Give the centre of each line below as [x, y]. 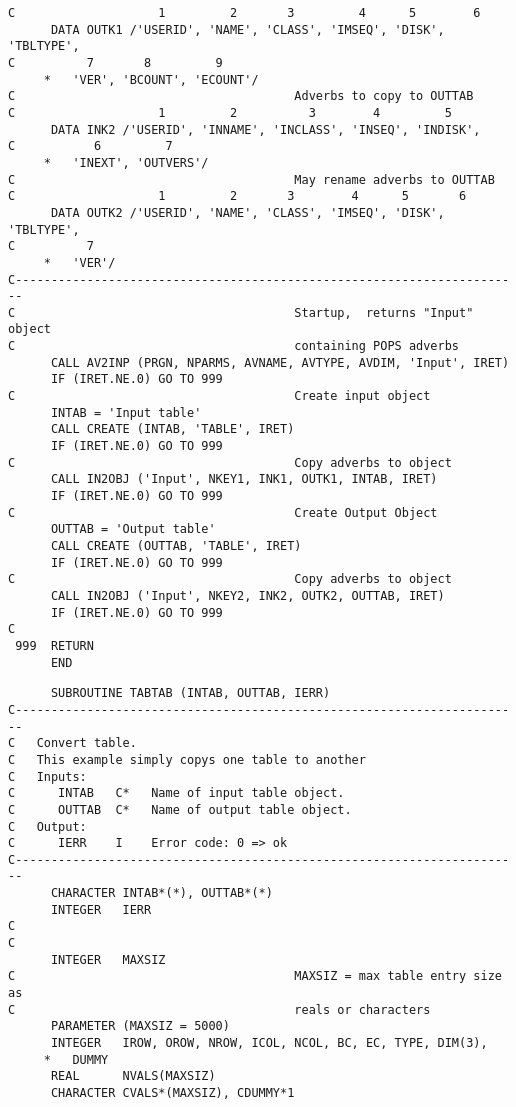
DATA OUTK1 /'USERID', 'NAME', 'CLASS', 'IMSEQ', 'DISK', [247, 29]
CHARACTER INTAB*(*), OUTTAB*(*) [161, 893]
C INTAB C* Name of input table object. [176, 793]
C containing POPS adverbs [234, 346]
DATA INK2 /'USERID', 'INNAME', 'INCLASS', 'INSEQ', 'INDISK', [265, 129]
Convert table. [86, 743]
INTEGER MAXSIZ [108, 959]
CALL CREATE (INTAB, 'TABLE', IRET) [172, 429]
